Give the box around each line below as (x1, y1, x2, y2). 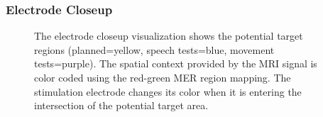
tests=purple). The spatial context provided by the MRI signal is (34, 56, 317, 71)
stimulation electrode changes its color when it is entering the (34, 84, 302, 99)
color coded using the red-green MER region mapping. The (34, 70, 291, 84)
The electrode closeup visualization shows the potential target (34, 28, 303, 43)
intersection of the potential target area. (34, 98, 209, 113)
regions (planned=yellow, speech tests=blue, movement (34, 42, 275, 57)
